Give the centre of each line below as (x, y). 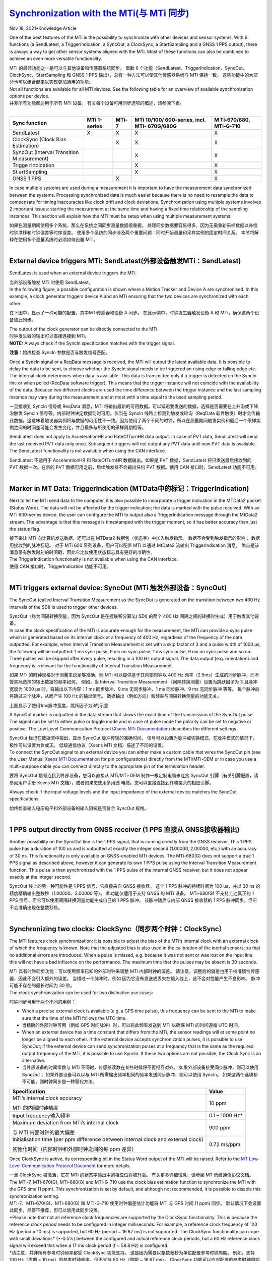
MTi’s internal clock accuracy (47, 1098)
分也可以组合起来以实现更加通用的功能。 (51, 82)
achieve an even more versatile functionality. (56, 59)
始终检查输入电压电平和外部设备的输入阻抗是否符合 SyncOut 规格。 (79, 808)
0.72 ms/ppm (225, 1144)
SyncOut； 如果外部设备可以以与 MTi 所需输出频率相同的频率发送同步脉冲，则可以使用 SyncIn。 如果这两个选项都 (140, 1074)
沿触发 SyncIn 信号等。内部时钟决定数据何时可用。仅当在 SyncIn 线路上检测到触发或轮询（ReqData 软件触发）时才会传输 (135, 413)
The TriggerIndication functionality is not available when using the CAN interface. (94, 559)
